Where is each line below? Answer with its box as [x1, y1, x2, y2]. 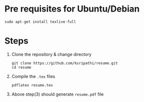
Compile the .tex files [11, 73, 56, 79]
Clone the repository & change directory [11, 51, 92, 57]
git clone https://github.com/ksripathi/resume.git [11, 60, 118, 66]
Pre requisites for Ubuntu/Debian [4, 3, 140, 15]
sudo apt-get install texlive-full [4, 19, 76, 24]
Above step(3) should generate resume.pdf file [11, 91, 104, 97]
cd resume [11, 65, 32, 70]
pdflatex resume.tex [11, 83, 53, 87]
